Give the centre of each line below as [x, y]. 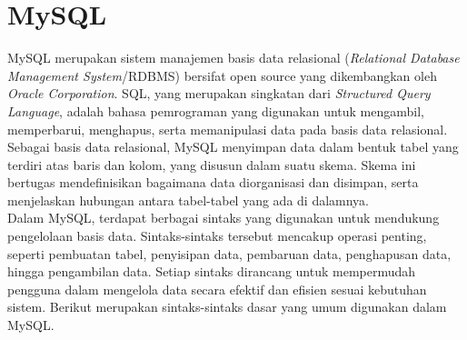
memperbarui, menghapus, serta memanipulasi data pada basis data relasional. [228, 129]
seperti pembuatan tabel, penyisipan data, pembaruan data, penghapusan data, [229, 253]
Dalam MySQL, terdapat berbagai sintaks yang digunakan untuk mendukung [224, 218]
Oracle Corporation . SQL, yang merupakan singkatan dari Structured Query [219, 93]
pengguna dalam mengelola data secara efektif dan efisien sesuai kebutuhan [217, 289]
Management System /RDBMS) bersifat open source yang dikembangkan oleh [222, 75]
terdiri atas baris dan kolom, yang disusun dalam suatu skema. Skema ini [212, 164]
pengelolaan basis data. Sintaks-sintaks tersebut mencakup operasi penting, [217, 236]
